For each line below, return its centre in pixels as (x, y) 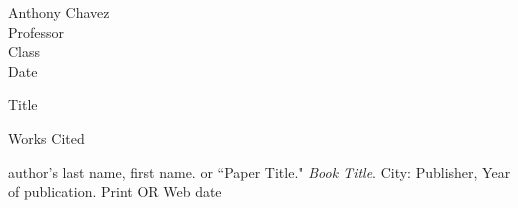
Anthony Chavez (59, 12)
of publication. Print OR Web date (115, 191)
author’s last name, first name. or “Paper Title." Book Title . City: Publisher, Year (259, 171)
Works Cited (46, 137)
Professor (36, 31)
